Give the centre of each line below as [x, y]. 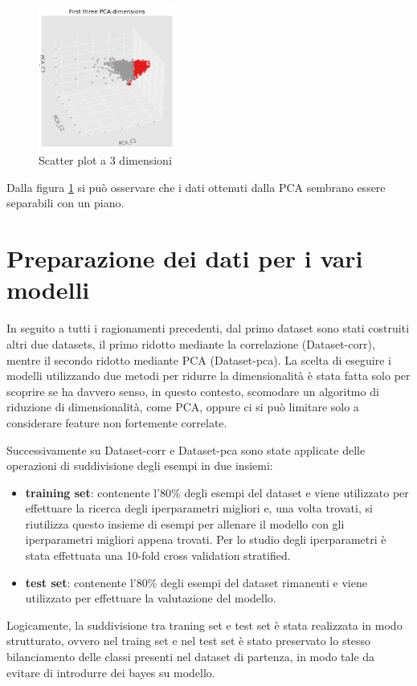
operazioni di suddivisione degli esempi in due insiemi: [140, 465]
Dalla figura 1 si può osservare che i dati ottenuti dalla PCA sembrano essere [196, 187]
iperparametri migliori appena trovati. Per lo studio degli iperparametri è [206, 539]
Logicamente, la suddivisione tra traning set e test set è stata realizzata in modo [204, 625]
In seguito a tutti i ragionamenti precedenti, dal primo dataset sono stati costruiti [208, 328]
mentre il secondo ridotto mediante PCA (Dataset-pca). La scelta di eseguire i [199, 359]
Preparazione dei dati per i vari [185, 258]
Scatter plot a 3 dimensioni [105, 160]
